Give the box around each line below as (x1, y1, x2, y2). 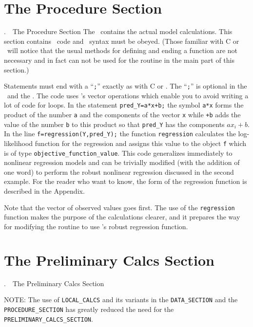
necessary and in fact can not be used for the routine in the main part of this (4, 54, 234, 65)
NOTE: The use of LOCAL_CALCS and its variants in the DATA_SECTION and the (4, 294, 238, 305)
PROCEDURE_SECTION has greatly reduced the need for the (4, 304, 174, 314)
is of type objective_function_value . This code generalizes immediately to (4, 147, 233, 158)
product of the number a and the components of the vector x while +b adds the (4, 109, 241, 119)
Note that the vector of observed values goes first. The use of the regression (4, 202, 235, 212)
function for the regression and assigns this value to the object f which (35, 138, 246, 148)
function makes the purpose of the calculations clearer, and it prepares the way (4, 212, 240, 222)
